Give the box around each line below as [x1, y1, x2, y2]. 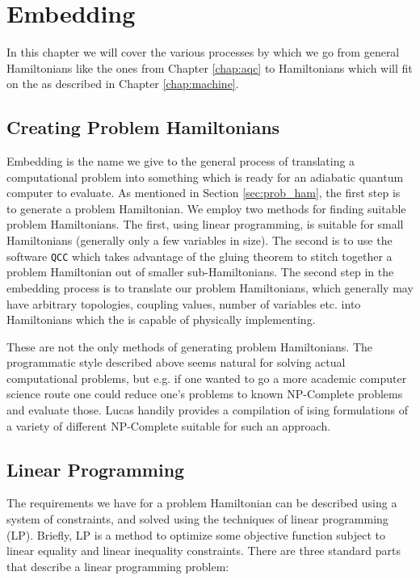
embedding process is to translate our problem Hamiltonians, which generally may [6, 279, 414, 296]
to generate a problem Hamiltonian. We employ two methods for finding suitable [6, 200, 406, 216]
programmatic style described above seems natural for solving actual [6, 354, 346, 371]
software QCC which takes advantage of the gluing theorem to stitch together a [6, 247, 393, 264]
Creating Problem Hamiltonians [6, 115, 280, 140]
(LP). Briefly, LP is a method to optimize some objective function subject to [6, 526, 386, 543]
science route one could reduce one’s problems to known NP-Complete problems [6, 385, 403, 402]
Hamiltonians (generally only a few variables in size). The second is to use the [6, 232, 393, 249]
